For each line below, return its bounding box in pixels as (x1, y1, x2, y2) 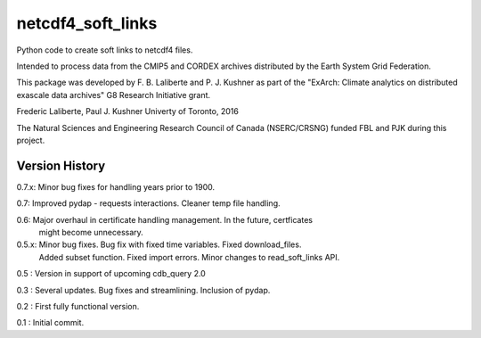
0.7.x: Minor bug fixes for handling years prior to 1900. (16, 181, 216, 192)
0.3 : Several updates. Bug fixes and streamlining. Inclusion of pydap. (16, 284, 271, 295)
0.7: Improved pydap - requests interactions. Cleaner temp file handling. (16, 198, 281, 209)
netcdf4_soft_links (16, 13, 158, 33)
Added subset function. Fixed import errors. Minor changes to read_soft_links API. (38, 251, 340, 262)
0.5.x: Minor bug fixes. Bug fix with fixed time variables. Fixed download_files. (16, 239, 302, 250)
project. (16, 135, 45, 145)
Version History (16, 158, 106, 173)
